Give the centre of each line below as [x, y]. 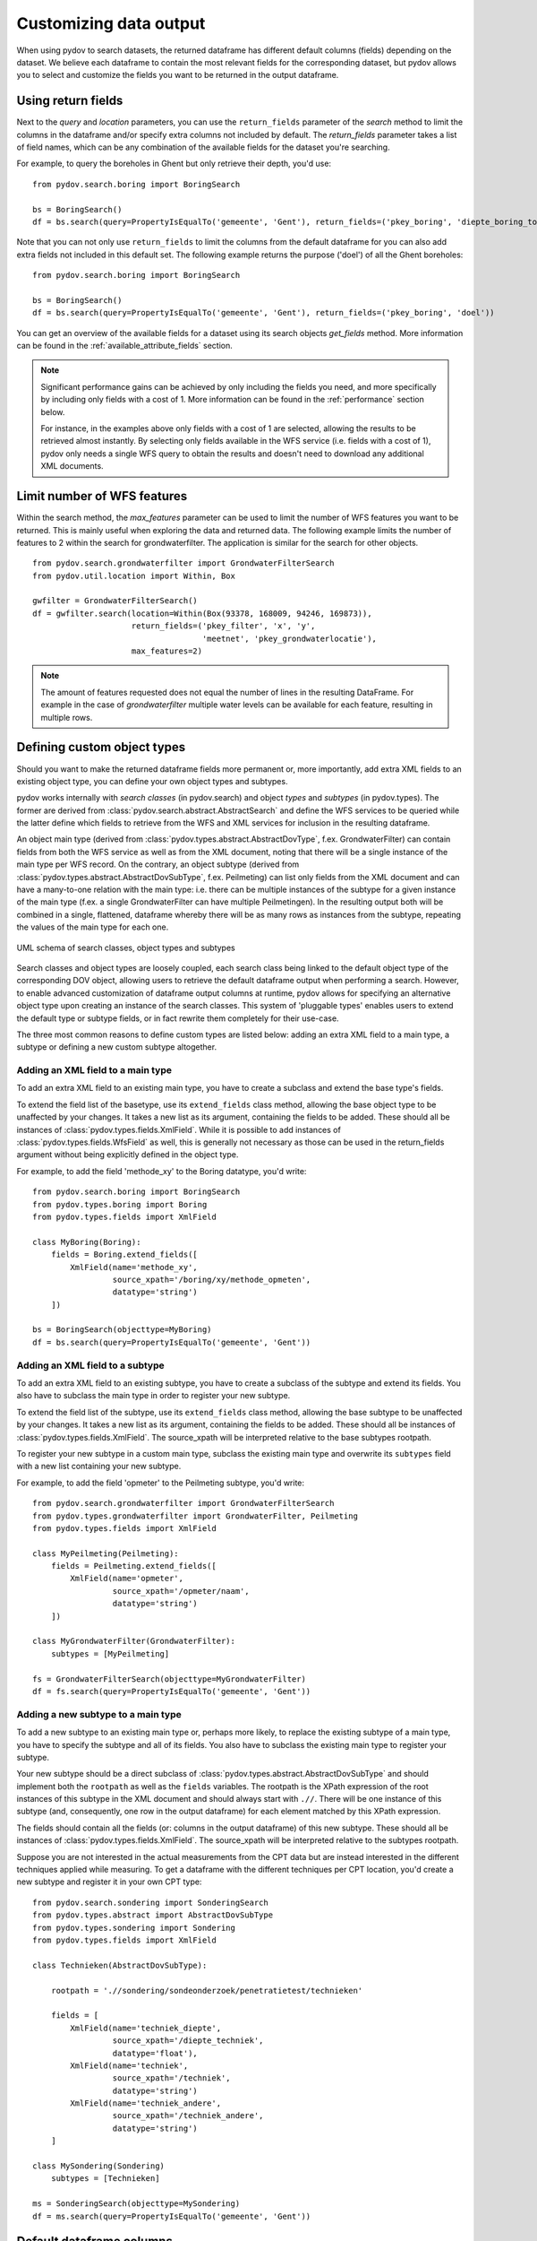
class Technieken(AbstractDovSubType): [120, 1965]
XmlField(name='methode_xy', [134, 1267]
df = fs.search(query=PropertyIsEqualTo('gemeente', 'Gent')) [172, 1691]
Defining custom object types [101, 747]
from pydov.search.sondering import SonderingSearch [150, 1902]
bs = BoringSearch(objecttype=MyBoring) [122, 1330]
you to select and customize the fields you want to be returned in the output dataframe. [178, 75]
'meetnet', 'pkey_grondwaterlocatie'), [290, 638]
